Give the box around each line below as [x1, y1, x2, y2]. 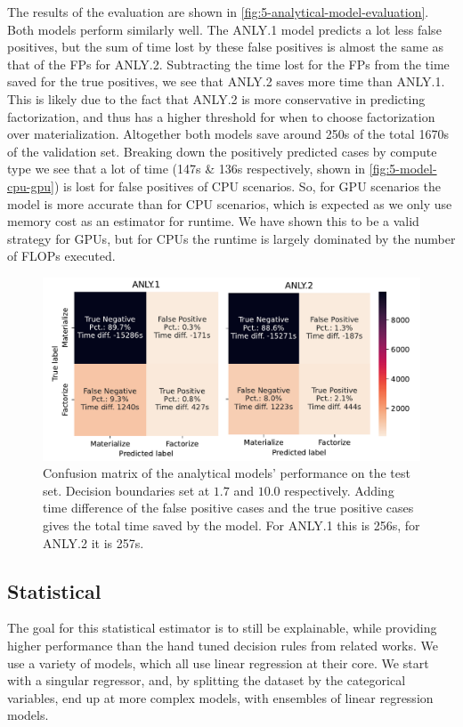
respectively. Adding [284, 481, 394, 499]
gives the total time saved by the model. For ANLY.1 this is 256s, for [43, 516, 420, 535]
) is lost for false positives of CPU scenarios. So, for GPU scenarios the [53, 176, 442, 195]
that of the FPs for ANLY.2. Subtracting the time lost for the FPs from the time [7, 54, 450, 73]
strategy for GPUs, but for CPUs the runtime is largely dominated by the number [7, 229, 456, 247]
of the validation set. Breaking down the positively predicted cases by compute [7, 141, 437, 160]
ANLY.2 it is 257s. [43, 533, 144, 552]
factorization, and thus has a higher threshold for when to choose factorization [7, 107, 435, 125]
